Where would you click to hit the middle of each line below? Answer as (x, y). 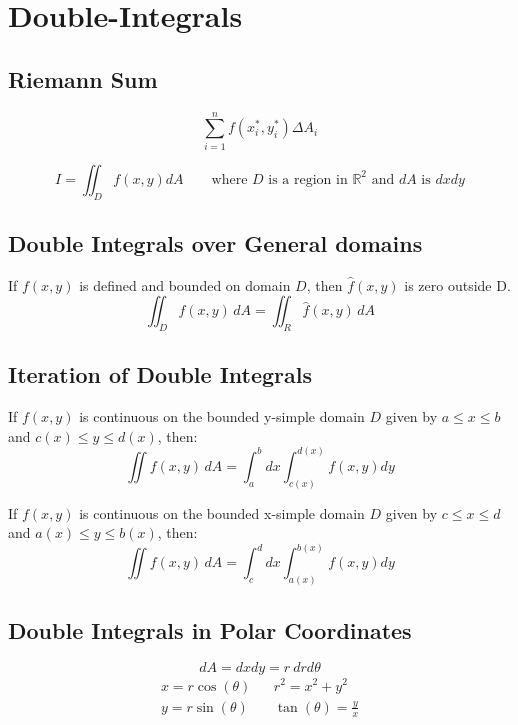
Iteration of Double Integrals (160, 374)
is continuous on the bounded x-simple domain (222, 512)
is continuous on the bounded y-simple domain (222, 416)
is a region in (308, 179)
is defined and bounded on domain (185, 284)
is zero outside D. (457, 284)
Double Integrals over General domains (215, 242)
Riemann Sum (83, 78)
